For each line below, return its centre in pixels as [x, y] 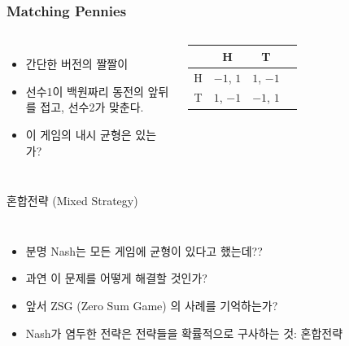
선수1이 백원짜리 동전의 [85, 91]
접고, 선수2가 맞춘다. [92, 107]
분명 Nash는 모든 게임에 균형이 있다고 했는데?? [144, 250]
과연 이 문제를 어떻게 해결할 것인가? [116, 278]
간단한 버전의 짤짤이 [77, 64]
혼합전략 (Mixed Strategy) [72, 201]
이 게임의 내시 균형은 [79, 134]
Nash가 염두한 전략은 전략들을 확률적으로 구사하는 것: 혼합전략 [184, 333]
